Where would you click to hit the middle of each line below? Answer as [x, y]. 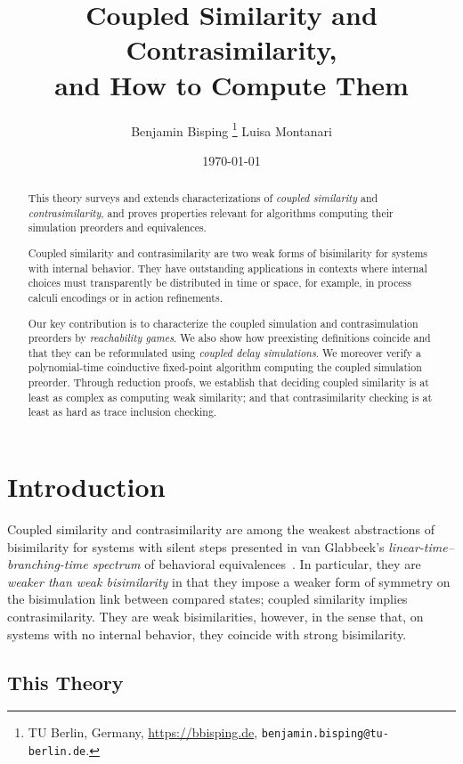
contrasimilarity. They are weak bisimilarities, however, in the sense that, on [215, 617]
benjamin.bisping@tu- [325, 734]
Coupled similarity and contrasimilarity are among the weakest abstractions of [221, 529]
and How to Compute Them [231, 84]
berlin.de [57, 752]
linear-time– [421, 546]
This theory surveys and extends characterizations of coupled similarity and [203, 198]
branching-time [48, 564]
